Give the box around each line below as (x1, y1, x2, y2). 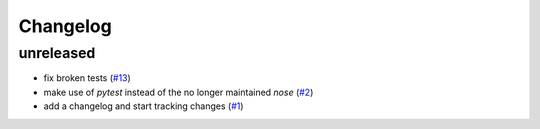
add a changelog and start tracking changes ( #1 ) (43, 100, 244, 112)
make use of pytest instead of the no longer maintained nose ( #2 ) (43, 86, 314, 98)
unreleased (18, 44, 96, 62)
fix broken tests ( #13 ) (43, 72, 132, 84)
